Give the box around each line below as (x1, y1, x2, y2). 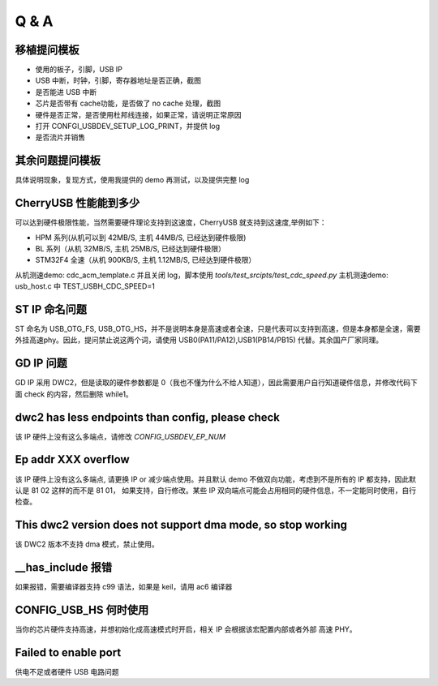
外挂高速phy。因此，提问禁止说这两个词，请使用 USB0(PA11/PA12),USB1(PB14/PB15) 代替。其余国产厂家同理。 (15, 335, 384, 345)
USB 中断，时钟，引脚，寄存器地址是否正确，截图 (35, 75, 202, 85)
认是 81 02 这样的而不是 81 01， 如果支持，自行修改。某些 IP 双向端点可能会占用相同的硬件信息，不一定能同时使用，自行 (15, 485, 417, 495)
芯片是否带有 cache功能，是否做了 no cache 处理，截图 (35, 98, 221, 109)
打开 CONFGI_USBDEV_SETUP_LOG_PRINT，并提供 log (35, 122, 221, 131)
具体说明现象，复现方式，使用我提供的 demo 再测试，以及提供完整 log (15, 175, 250, 185)
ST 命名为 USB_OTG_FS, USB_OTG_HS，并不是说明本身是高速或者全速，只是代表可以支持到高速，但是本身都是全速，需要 (15, 324, 421, 334)
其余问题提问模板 (15, 154, 101, 168)
